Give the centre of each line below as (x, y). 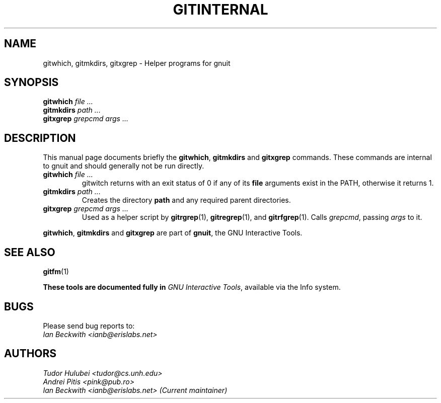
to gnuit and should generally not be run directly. (124, 166)
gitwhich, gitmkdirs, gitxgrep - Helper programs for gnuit (137, 63)
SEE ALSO (30, 252)
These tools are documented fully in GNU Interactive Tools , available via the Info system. (192, 287)
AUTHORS (30, 354)
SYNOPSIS (31, 83)
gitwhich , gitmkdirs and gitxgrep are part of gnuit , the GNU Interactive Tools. (173, 233)
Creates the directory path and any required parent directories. (186, 200)
